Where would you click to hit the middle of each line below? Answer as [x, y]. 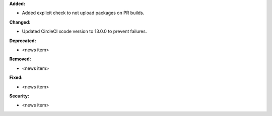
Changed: [20, 22]
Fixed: [16, 77]
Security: [19, 96]
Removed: [20, 59]
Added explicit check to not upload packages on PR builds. [83, 13]
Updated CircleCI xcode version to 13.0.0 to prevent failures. [84, 31]
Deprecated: [23, 41]
